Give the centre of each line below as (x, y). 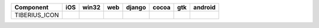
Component (32, 7)
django (136, 7)
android (204, 7)
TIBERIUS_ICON (37, 15)
